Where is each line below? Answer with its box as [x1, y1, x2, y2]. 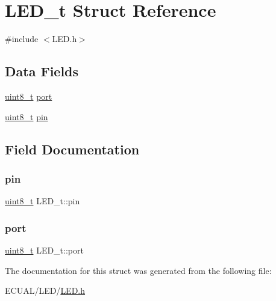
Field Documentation [5, 139, 140, 158]
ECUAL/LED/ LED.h [5, 284, 86, 297]
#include [5, 32, 39, 45]
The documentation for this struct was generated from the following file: [5, 264, 272, 276]
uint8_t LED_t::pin [5, 195, 80, 207]
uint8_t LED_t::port [5, 243, 84, 256]
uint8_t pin [5, 110, 48, 123]
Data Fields [5, 62, 79, 81]
